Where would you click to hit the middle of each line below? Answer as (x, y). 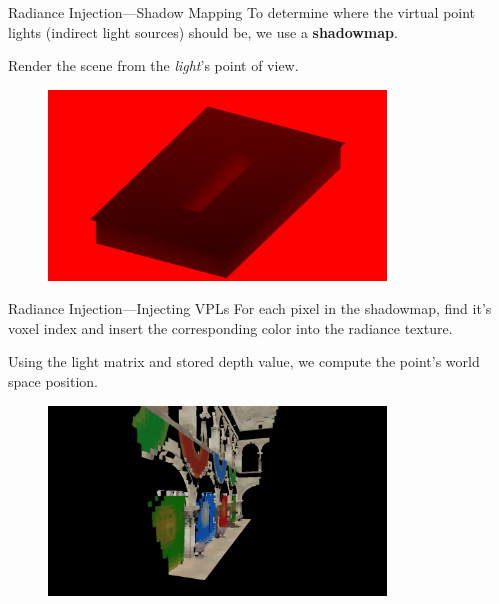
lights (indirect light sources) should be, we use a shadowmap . (203, 31)
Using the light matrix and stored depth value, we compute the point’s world (244, 361)
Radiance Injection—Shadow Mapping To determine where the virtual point (242, 12)
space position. (53, 380)
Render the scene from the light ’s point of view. (153, 65)
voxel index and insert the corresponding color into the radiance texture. (230, 327)
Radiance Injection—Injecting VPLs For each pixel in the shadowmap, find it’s (250, 308)
